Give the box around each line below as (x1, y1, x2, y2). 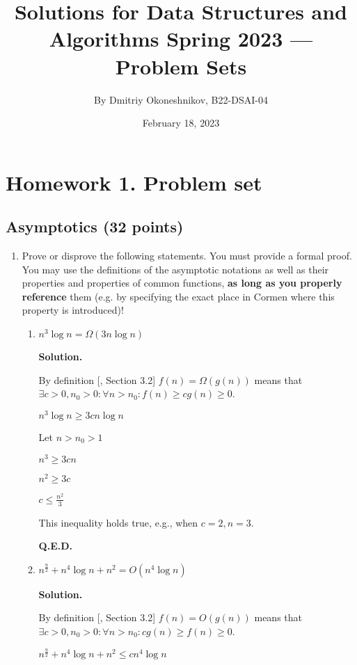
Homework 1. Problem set (6, 168, 262, 196)
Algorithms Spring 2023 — (49, 24, 313, 53)
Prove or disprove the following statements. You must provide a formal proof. (22, 248, 352, 263)
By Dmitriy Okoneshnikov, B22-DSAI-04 (94, 92, 268, 106)
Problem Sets (115, 51, 247, 80)
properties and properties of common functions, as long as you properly (22, 275, 342, 290)
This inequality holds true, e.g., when (38, 515, 198, 529)
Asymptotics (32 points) (6, 216, 184, 237)
